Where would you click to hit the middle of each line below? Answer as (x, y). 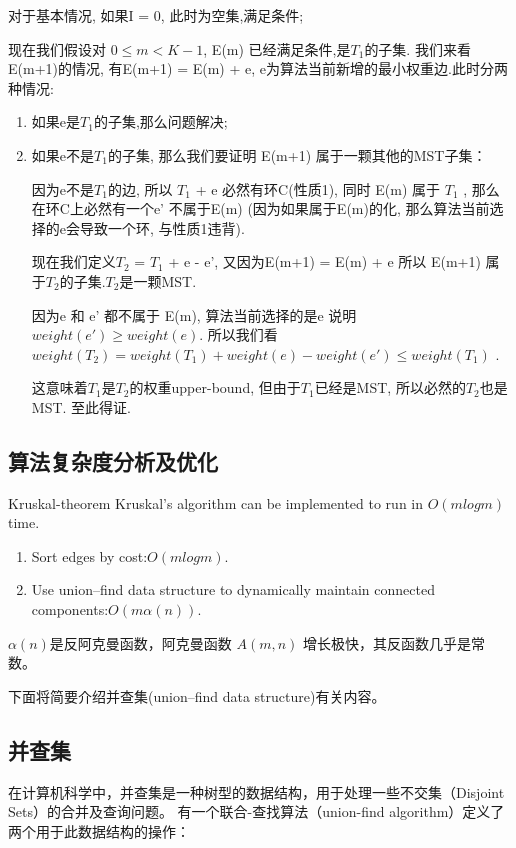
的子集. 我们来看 (417, 48)
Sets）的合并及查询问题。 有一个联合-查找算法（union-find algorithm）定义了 (256, 811)
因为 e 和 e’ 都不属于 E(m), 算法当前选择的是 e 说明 (194, 314)
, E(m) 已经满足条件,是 (277, 48)
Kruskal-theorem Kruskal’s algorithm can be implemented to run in (216, 502)
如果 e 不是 (63, 154)
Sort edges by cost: (89, 555)
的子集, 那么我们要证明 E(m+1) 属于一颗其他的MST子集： (297, 154)
